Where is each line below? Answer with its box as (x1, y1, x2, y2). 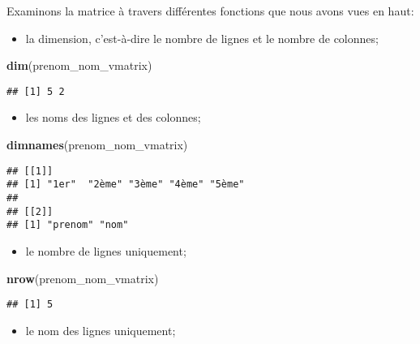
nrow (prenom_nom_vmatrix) (6, 269, 159, 286)
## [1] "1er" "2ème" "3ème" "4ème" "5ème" (6, 178, 245, 191)
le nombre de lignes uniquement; (25, 242, 186, 259)
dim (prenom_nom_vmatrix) (6, 57, 152, 74)
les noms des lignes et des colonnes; (25, 109, 201, 126)
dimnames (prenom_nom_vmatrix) (6, 136, 188, 153)
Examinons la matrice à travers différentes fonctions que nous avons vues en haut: (6, 2, 414, 19)
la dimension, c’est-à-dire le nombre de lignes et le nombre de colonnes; (25, 29, 379, 46)
